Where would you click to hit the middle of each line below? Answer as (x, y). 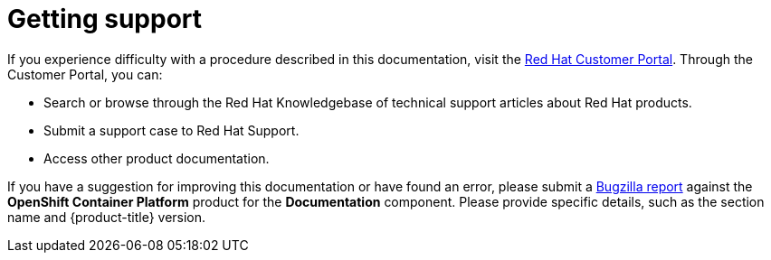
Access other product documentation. (157, 158)
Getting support (105, 19)
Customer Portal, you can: (85, 74)
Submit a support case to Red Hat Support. (171, 130)
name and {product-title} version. (107, 217)
